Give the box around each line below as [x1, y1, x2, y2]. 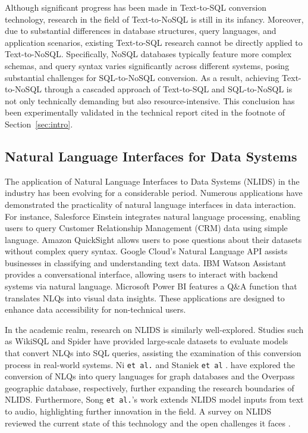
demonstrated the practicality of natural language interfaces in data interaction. [5, 198, 296, 210]
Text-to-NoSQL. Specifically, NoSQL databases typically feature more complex [5, 48, 292, 60]
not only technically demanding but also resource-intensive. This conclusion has [5, 94, 295, 107]
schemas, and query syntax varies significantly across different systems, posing [5, 59, 290, 71]
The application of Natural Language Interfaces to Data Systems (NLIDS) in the [5, 175, 300, 187]
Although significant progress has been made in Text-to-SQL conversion [5, 1, 267, 13]
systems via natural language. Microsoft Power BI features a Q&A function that [5, 280, 297, 292]
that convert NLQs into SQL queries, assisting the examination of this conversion [5, 347, 301, 359]
